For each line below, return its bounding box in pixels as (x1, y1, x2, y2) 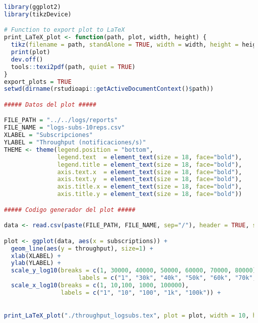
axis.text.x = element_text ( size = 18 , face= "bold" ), (57, 168, 242, 176)
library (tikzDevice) (4, 10, 72, 18)
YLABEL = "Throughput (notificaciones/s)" (4, 139, 146, 146)
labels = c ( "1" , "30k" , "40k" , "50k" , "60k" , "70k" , (78, 274, 257, 282)
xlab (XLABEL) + (11, 252, 61, 259)
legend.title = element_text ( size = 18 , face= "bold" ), (57, 161, 242, 168)
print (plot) (11, 49, 51, 56)
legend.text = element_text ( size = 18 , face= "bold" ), (57, 153, 242, 161)
